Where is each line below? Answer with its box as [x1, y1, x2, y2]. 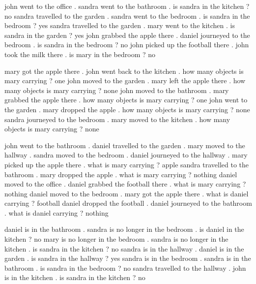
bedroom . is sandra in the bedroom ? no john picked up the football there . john [4, 39, 249, 50]
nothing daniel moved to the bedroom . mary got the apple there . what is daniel [4, 188, 249, 198]
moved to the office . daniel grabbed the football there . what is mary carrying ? [4, 179, 246, 189]
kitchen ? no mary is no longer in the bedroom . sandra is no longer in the [4, 234, 228, 244]
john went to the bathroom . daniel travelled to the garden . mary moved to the [4, 140, 245, 150]
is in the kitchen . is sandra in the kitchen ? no [4, 272, 145, 283]
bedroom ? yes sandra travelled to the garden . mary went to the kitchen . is [4, 20, 235, 31]
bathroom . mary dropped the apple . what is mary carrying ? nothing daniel [4, 169, 237, 179]
